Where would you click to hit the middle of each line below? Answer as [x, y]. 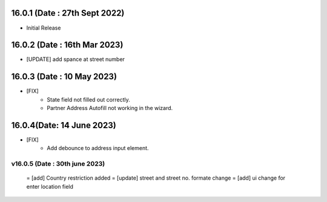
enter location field [50, 186]
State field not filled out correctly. [88, 99]
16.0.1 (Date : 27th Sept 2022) [68, 13]
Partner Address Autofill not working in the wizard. [110, 108]
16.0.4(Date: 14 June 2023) [64, 125]
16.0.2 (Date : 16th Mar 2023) [67, 45]
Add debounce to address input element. [98, 148]
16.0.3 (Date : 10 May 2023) [64, 77]
